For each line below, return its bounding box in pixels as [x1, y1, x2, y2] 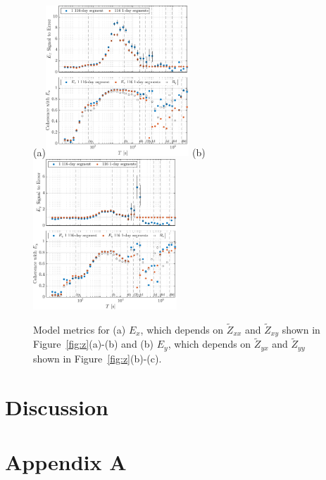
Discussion [5, 392, 108, 421]
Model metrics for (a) [33, 322, 126, 336]
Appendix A [5, 448, 127, 476]
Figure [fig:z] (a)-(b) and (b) [33, 336, 154, 351]
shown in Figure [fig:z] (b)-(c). [33, 350, 162, 365]
